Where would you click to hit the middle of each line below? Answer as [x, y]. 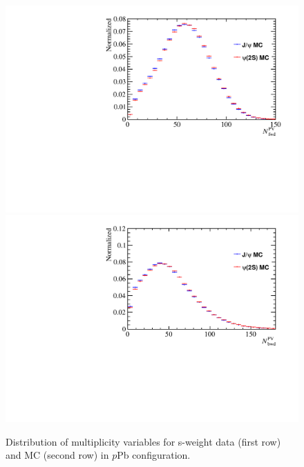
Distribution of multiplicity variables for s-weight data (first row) [143, 441]
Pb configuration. [154, 455]
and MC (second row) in [57, 455]
